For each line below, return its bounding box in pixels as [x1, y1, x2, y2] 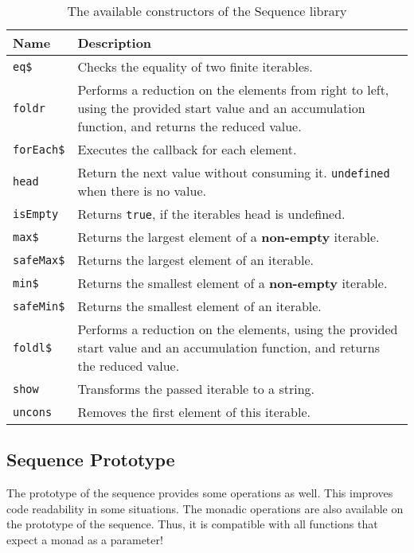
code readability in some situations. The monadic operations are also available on [6, 500, 404, 516]
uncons [13, 405, 53, 419]
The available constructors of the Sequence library [67, 2, 347, 20]
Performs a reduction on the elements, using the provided [77, 320, 398, 338]
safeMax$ [13, 253, 65, 267]
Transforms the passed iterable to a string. [77, 380, 314, 398]
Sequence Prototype [6, 447, 175, 472]
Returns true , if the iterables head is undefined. [77, 204, 346, 223]
